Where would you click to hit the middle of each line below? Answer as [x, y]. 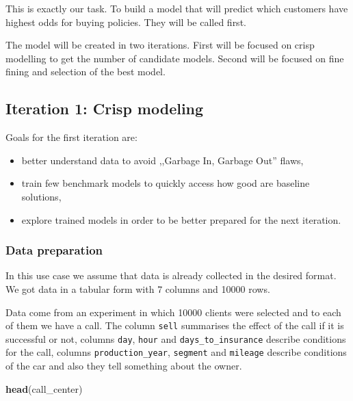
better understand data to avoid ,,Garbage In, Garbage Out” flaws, [162, 160]
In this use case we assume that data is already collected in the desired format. [171, 275]
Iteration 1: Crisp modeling [105, 108]
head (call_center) [44, 388]
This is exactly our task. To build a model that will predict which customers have [177, 8]
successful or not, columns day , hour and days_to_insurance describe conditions [176, 338]
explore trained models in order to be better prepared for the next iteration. [181, 219]
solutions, [41, 196]
